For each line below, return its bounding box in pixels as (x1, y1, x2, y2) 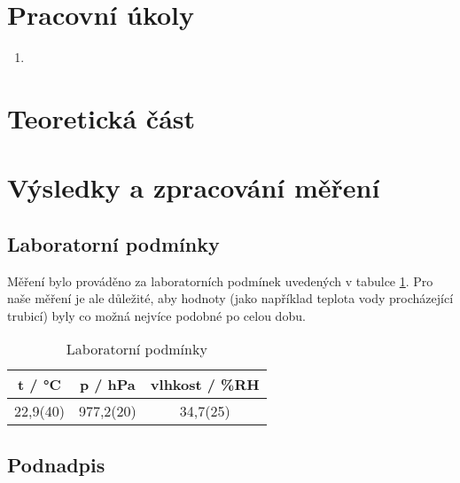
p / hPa (79, 374, 136, 395)
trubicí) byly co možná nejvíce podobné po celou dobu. (7, 306, 306, 324)
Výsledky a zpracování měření (7, 169, 380, 206)
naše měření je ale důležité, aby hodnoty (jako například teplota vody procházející (7, 289, 454, 308)
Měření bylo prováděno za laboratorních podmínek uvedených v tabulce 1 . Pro (7, 271, 433, 290)
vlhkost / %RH (150, 374, 260, 395)
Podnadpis (7, 450, 105, 478)
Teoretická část (7, 99, 196, 136)
